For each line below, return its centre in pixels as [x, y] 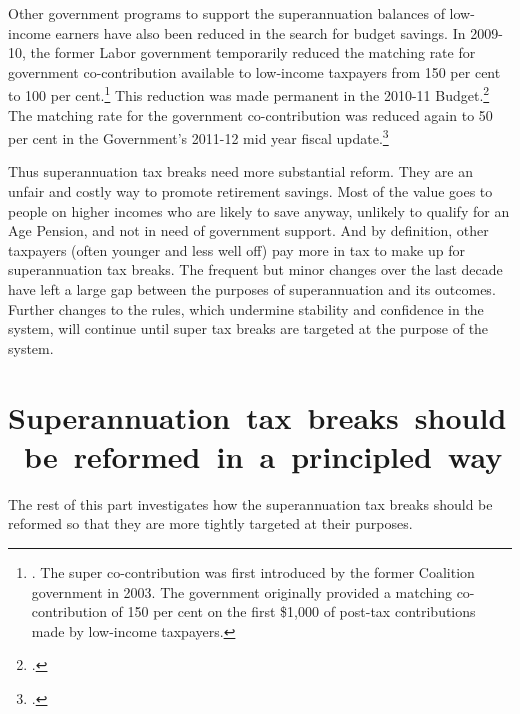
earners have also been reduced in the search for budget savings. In [260, 32]
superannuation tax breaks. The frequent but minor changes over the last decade [255, 269]
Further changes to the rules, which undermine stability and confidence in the [246, 308]
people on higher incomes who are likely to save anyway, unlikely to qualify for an [259, 210]
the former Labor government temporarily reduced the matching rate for [253, 52]
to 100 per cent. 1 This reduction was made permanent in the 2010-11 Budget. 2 [249, 94]
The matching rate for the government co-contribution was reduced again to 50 [250, 114]
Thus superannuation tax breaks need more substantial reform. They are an [240, 171]
